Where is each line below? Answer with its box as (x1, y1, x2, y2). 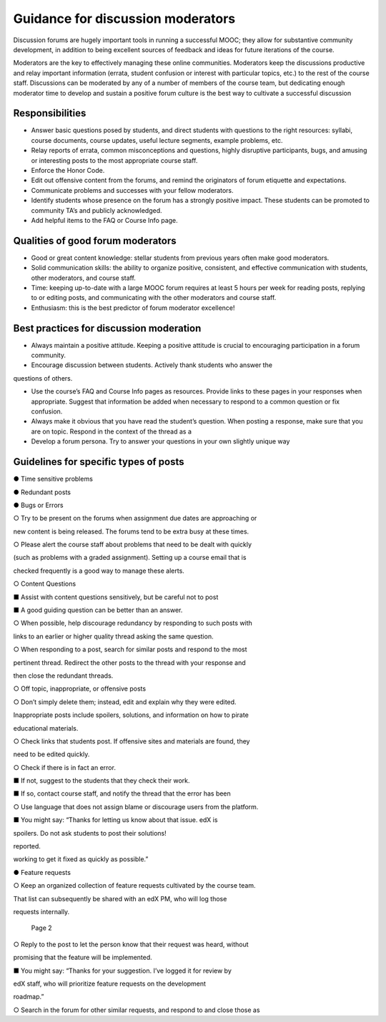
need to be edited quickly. (13, 750, 90, 758)
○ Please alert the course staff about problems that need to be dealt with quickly (13, 540, 252, 549)
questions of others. (13, 374, 73, 382)
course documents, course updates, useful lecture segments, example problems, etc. (31, 136, 283, 144)
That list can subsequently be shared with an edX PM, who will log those (13, 894, 227, 903)
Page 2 (31, 923, 53, 932)
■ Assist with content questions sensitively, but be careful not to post (13, 593, 219, 601)
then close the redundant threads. (13, 671, 114, 680)
